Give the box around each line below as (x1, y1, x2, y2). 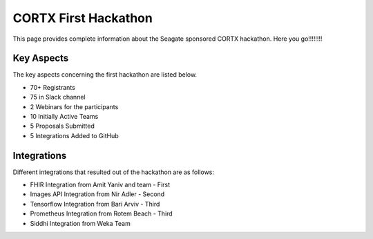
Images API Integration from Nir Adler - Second (30, 190, 165, 198)
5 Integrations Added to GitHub (30, 131, 119, 140)
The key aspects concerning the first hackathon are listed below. (12, 70, 197, 79)
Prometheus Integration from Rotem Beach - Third (30, 209, 173, 218)
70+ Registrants (30, 83, 75, 91)
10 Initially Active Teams (30, 113, 99, 121)
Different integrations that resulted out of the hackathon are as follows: (12, 168, 214, 176)
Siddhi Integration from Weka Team (30, 219, 131, 227)
